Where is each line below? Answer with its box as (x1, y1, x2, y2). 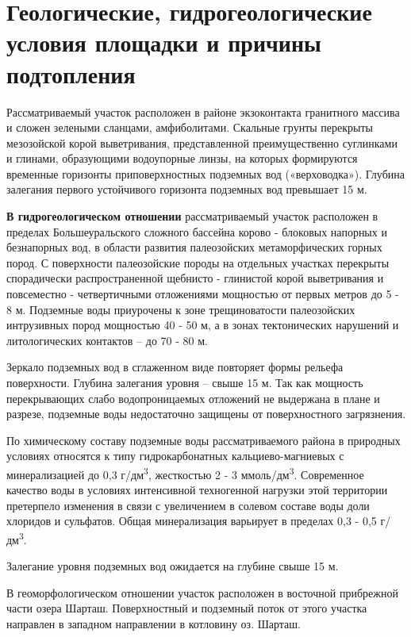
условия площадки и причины (6, 26, 321, 59)
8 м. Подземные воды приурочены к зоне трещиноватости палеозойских (6, 301, 355, 317)
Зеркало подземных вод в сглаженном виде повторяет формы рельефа (6, 359, 344, 375)
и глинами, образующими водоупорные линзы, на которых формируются (6, 150, 358, 167)
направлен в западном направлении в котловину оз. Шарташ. (6, 616, 302, 632)
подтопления (6, 57, 136, 90)
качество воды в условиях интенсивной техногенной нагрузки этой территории (6, 482, 388, 498)
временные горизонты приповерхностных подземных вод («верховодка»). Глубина (6, 165, 405, 182)
